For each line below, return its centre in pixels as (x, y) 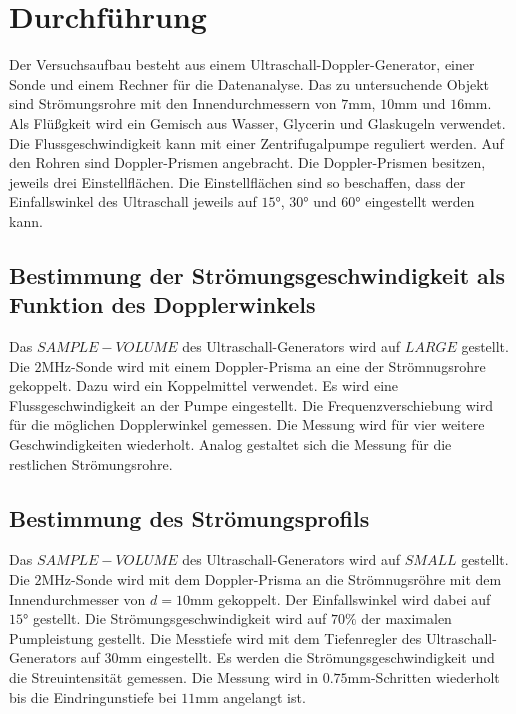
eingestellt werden (420, 201)
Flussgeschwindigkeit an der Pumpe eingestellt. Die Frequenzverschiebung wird (251, 404)
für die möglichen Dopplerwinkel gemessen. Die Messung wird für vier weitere (247, 424)
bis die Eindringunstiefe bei (93, 696)
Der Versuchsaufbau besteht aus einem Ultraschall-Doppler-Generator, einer (242, 64)
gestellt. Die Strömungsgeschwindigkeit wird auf (179, 618)
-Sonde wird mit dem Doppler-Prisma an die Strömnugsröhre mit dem (286, 579)
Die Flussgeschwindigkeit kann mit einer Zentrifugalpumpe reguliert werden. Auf (256, 142)
